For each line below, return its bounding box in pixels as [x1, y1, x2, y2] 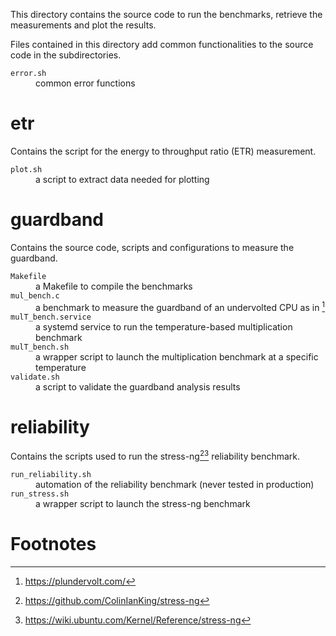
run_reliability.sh [10, 470, 92, 480]
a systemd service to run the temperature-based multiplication [35, 320, 293, 333]
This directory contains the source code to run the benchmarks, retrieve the [10, 9, 323, 20]
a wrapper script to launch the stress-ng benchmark [35, 498, 251, 510]
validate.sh [10, 372, 60, 382]
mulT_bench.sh [10, 342, 70, 352]
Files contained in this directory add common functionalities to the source [10, 39, 314, 50]
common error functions [35, 77, 136, 89]
